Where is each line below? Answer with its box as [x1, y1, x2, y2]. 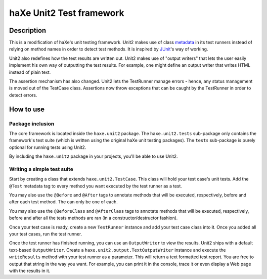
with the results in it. [9, 268, 50, 274]
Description [9, 26, 46, 35]
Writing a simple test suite [9, 166, 74, 173]
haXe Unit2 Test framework [9, 7, 125, 18]
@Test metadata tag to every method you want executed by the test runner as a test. [9, 183, 182, 189]
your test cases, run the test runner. [9, 231, 82, 237]
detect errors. [9, 92, 37, 98]
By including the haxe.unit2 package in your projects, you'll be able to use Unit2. [9, 153, 178, 159]
